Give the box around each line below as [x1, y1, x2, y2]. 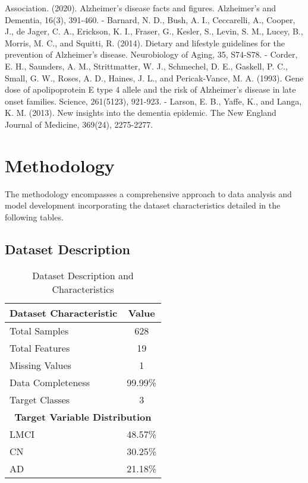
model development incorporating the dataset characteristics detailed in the [5, 199, 281, 211]
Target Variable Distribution [14, 409, 152, 424]
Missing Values [10, 358, 71, 372]
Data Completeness [10, 375, 90, 389]
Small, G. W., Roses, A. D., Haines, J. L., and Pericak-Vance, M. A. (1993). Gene [5, 71, 304, 84]
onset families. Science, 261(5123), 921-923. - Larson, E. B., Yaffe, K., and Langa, [5, 94, 302, 107]
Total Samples [10, 323, 69, 337]
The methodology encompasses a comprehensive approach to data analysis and [5, 187, 292, 200]
